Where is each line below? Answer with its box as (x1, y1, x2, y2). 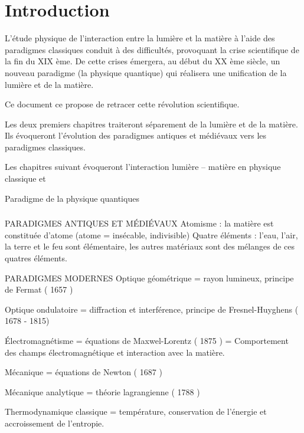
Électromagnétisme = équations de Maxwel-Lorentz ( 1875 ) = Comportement (5, 334, 289, 346)
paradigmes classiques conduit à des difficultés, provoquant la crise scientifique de (5, 43, 299, 55)
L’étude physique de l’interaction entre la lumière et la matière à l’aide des (5, 32, 275, 44)
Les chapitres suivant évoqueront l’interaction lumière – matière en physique (5, 160, 281, 173)
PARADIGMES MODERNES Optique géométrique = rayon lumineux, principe (5, 271, 294, 284)
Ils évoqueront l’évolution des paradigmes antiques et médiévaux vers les (5, 129, 267, 142)
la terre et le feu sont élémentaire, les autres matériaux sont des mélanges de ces (5, 240, 295, 252)
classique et (5, 172, 46, 185)
